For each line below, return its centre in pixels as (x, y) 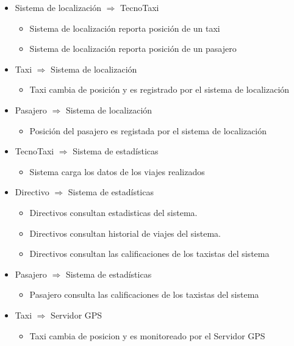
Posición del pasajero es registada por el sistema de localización (148, 130)
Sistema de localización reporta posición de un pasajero (133, 49)
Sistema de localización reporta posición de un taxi (125, 28)
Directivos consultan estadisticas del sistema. (113, 212)
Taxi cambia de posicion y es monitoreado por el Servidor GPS (147, 335)
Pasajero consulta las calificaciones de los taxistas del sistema (144, 294)
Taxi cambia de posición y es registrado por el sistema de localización (160, 89)
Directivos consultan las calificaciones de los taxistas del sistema (149, 254)
